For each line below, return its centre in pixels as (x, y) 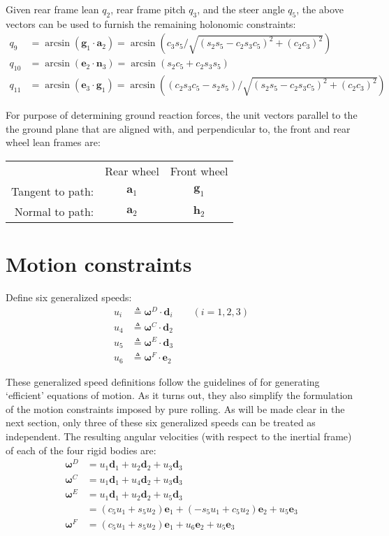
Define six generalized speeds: (69, 297)
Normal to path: (54, 212)
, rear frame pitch (148, 9)
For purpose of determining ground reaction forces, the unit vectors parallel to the (182, 115)
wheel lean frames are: (53, 142)
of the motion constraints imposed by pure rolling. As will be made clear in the (175, 408)
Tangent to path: (53, 191)
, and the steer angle (241, 9)
